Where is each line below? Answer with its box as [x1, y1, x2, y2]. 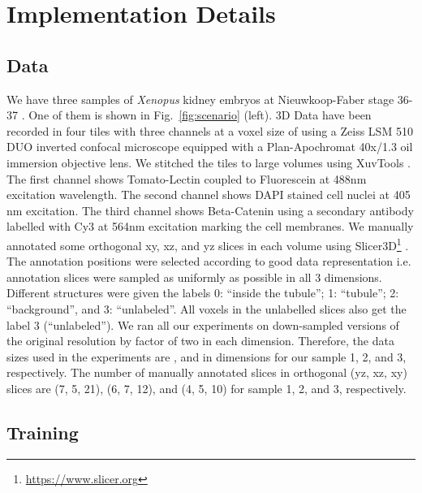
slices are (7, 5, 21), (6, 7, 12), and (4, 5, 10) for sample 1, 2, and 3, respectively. [6, 379, 407, 396]
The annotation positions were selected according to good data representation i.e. [6, 253, 411, 270]
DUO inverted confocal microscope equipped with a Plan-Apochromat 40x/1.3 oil [6, 138, 413, 155]
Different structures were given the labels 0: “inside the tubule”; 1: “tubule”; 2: [6, 284, 399, 301]
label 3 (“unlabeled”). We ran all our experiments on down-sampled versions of [6, 316, 399, 333]
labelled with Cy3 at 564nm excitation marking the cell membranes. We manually [6, 218, 414, 235]
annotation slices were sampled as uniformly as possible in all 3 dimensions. [6, 268, 382, 285]
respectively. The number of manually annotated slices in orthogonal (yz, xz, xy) [6, 364, 407, 381]
